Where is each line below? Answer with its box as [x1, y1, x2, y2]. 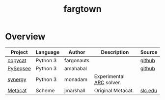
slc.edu [140, 87, 158, 94]
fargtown [63, 3, 102, 15]
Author [68, 49, 85, 55]
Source [140, 49, 158, 55]
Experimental [94, 73, 125, 79]
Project [10, 49, 28, 55]
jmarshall [64, 87, 85, 94]
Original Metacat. [94, 87, 134, 94]
